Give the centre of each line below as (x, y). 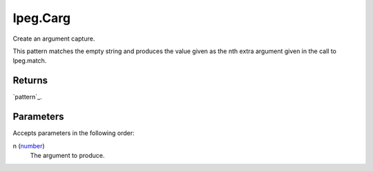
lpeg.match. (30, 61)
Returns (30, 80)
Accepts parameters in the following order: (74, 133)
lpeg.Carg (42, 18)
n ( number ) (29, 145)
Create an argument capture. (54, 39)
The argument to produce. (67, 155)
